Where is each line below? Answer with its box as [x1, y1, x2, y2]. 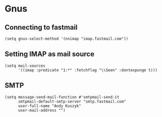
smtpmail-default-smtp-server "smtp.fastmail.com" [18, 99, 126, 104]
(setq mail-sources [5, 63, 46, 68]
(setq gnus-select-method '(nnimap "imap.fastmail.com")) [5, 36, 128, 41]
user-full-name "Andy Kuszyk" [18, 103, 81, 108]
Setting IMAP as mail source [5, 50, 95, 58]
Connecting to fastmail [5, 23, 78, 32]
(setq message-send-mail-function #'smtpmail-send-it [5, 94, 120, 99]
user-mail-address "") [18, 107, 66, 113]
